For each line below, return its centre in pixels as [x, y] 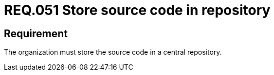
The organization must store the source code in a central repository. [113, 52]
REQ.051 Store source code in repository [137, 10]
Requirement [36, 33]
